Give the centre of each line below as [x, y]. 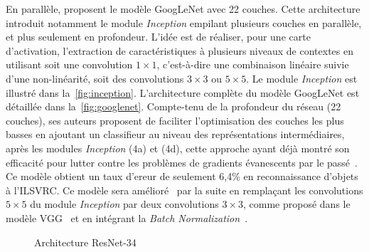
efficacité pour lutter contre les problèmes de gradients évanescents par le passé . [182, 162]
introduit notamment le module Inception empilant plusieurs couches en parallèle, [184, 22]
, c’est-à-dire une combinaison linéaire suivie [253, 64]
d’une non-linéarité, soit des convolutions [95, 78]
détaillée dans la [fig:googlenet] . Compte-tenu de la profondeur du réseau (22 [173, 106]
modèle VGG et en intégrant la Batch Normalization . [127, 217]
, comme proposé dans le [297, 204]
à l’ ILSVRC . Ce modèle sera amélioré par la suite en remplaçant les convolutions [184, 190]
